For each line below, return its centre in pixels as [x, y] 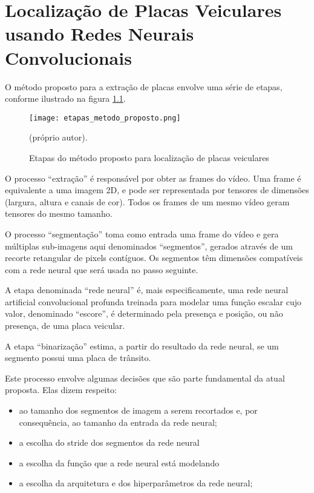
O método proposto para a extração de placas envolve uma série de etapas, [144, 86]
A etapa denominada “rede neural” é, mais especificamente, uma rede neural [147, 290]
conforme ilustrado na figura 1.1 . [65, 98]
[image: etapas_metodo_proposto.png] [105, 118]
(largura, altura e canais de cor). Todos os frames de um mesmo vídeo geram [147, 201]
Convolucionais [68, 57]
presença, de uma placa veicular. [65, 326]
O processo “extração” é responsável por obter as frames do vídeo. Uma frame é [153, 178]
